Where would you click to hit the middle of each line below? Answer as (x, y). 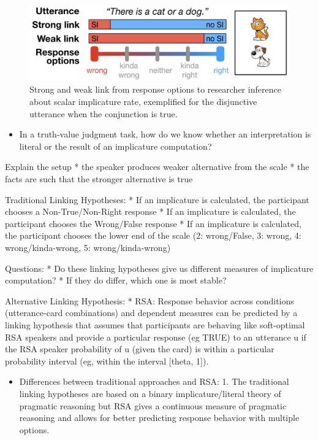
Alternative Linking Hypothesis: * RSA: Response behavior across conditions (150, 300)
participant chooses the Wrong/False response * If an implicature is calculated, (153, 223)
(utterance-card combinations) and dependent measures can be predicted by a (151, 313)
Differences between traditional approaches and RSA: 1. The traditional (154, 381)
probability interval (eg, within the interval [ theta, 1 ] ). (107, 361)
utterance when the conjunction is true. (104, 113)
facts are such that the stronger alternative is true (99, 179)
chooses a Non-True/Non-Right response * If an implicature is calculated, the (150, 211)
